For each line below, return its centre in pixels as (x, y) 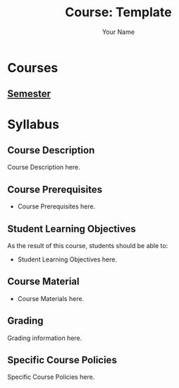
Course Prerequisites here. (56, 206)
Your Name (118, 32)
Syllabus (33, 124)
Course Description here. (44, 167)
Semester (29, 94)
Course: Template (118, 12)
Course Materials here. (51, 298)
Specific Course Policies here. (51, 377)
